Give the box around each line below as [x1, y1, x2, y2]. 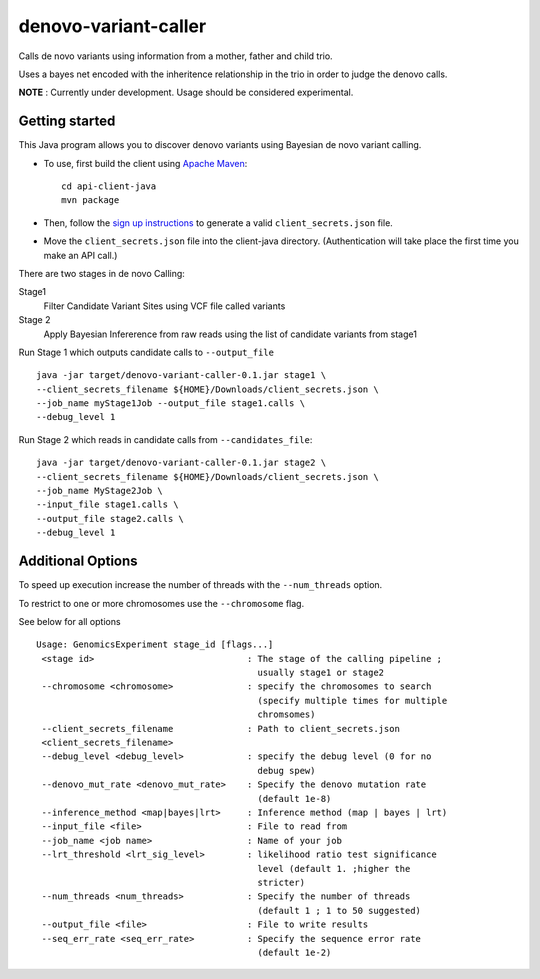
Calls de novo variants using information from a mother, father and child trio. [18, 50, 334, 62]
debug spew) [257, 765, 316, 776]
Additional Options [18, 553, 139, 570]
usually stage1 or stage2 [257, 667, 385, 679]
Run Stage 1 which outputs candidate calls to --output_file [18, 346, 275, 358]
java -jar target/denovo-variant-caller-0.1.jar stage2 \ [36, 457, 327, 469]
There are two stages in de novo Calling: [18, 267, 185, 279]
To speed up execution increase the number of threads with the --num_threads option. [18, 579, 383, 591]
